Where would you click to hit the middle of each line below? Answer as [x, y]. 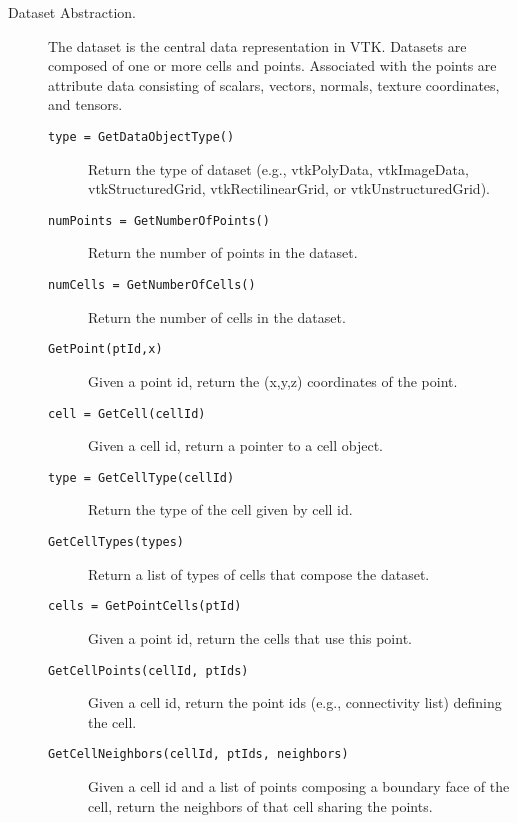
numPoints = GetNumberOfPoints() [159, 220]
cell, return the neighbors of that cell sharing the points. [260, 805]
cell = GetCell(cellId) [127, 413]
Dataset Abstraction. [72, 12]
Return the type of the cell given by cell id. [220, 509]
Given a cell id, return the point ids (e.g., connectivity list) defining [295, 702]
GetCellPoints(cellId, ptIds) [148, 670]
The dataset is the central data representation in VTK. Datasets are [257, 45]
